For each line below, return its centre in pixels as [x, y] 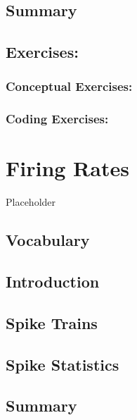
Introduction [53, 282]
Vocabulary [48, 240]
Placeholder [31, 202]
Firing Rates [67, 168]
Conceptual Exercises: [69, 86]
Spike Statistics [63, 364]
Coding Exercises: [57, 119]
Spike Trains [52, 322]
